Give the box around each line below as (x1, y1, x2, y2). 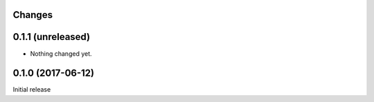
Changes (12, 9, 53, 21)
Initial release (12, 85, 51, 94)
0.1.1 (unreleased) (12, 31, 90, 43)
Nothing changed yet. (30, 49, 93, 58)
